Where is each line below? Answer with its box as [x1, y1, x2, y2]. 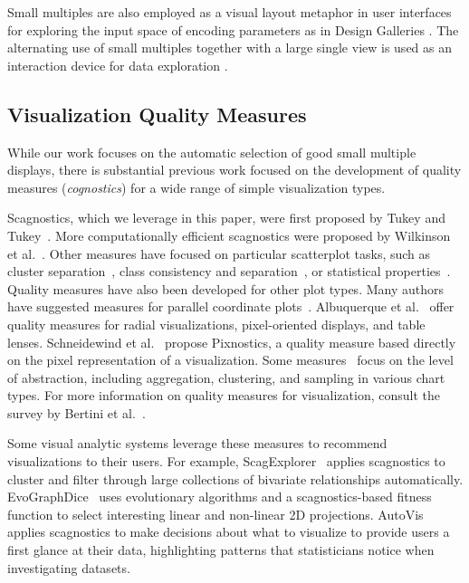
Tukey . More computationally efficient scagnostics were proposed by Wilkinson [7, 225, 451, 244]
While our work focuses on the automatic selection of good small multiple [7, 142, 416, 161]
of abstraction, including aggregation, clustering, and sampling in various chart [7, 368, 445, 387]
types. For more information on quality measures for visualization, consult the [7, 386, 440, 405]
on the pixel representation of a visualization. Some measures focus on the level [7, 350, 454, 369]
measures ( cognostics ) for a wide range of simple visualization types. [7, 177, 386, 196]
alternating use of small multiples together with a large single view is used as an [7, 38, 453, 57]
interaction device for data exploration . [7, 55, 228, 74]
